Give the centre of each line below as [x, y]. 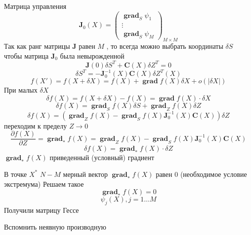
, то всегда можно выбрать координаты [165, 46]
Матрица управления [35, 6]
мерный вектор [85, 174]
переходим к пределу [36, 125]
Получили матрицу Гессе [42, 210]
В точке [16, 174]
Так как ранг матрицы [37, 46]
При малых [21, 90]
